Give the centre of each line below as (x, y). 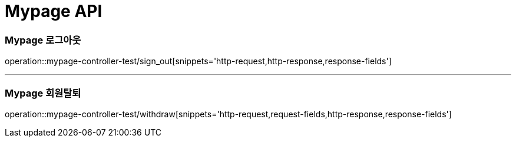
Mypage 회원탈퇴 (43, 93)
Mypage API (54, 11)
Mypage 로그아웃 (43, 40)
